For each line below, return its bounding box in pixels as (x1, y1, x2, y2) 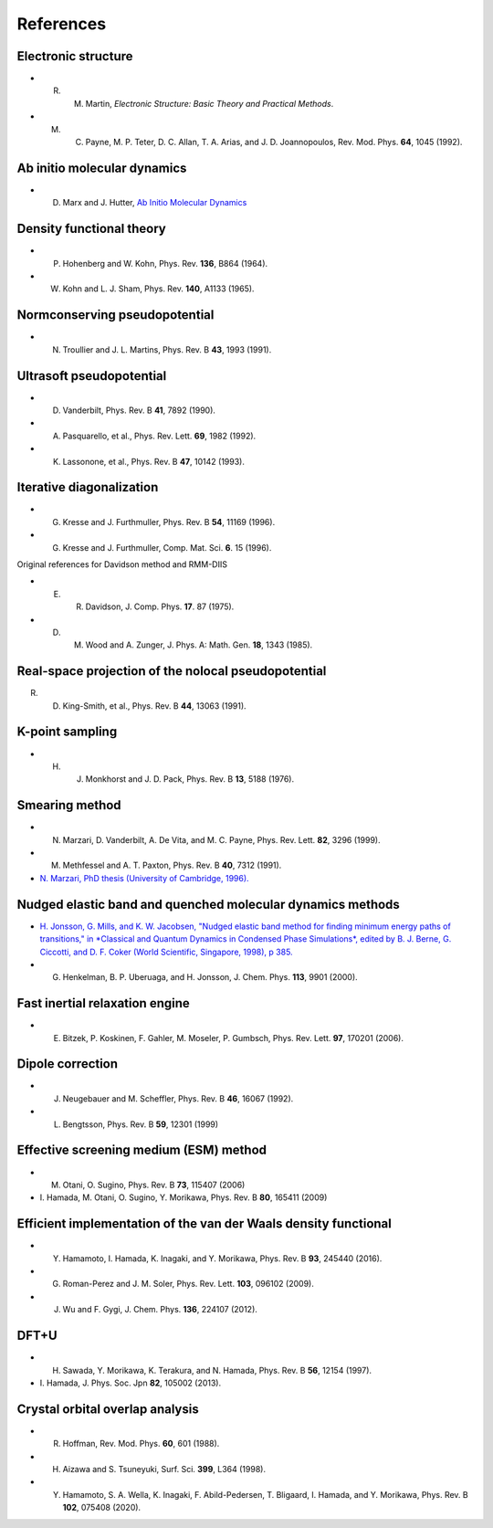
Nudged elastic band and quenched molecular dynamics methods (16, 896, 401, 912)
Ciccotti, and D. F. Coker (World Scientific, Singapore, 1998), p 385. (39, 946, 293, 957)
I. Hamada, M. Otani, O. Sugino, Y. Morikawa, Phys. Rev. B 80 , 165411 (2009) (39, 1192, 328, 1203)
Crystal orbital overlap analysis (16, 1401, 200, 1417)
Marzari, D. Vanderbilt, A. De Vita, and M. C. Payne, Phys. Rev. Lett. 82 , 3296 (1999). (62, 834, 381, 845)
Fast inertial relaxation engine (16, 996, 191, 1011)
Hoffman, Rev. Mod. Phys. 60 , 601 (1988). (62, 1438, 220, 1449)
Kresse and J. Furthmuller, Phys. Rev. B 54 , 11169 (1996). (62, 516, 276, 527)
